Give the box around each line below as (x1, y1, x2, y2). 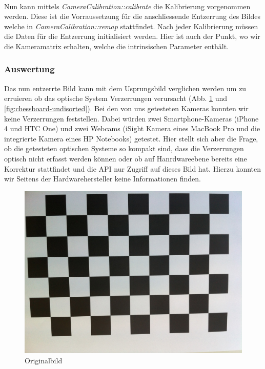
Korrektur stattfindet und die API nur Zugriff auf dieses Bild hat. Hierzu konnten (4, 163, 261, 174)
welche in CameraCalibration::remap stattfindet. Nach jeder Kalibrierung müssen (4, 20, 258, 31)
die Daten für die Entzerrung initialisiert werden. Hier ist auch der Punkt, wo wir (4, 31, 260, 42)
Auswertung (4, 63, 55, 75)
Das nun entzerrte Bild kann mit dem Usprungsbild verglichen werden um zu (4, 83, 247, 93)
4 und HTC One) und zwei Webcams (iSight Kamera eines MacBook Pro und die (4, 123, 260, 134)
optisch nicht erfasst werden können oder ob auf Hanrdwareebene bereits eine (4, 153, 247, 163)
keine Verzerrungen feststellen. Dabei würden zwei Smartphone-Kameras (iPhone (4, 113, 259, 124)
